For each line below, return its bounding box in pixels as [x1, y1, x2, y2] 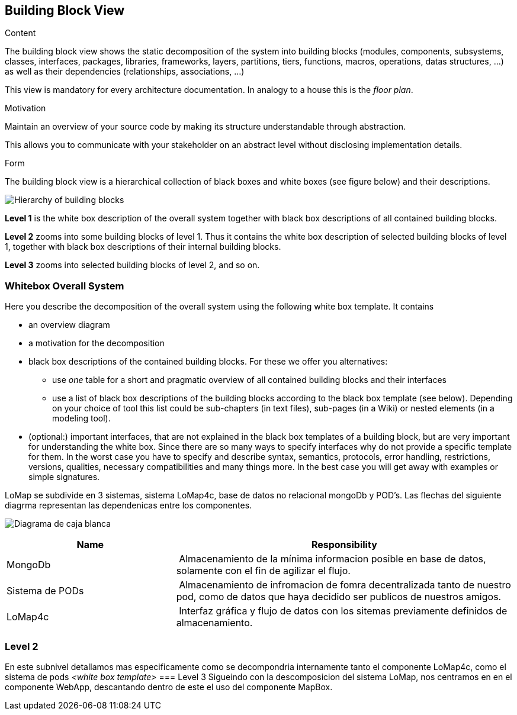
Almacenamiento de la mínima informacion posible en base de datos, [179, 553, 486, 565]
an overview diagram [28, 320, 110, 330]
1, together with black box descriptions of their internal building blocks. [5, 241, 281, 252]
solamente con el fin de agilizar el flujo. [176, 565, 351, 577]
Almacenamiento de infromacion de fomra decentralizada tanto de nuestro [179, 579, 511, 591]
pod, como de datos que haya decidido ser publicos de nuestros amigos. [176, 591, 502, 603]
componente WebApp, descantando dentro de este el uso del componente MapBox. [5, 681, 333, 692]
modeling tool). [52, 413, 111, 424]
